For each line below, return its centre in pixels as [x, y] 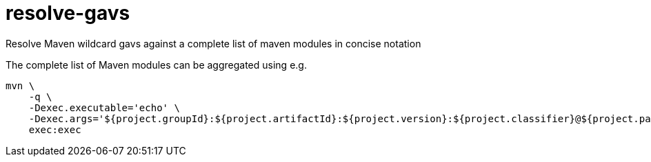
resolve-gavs [68, 13]
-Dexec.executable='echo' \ [104, 107]
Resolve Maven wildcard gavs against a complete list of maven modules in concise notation [213, 43]
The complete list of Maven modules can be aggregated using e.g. [156, 65]
